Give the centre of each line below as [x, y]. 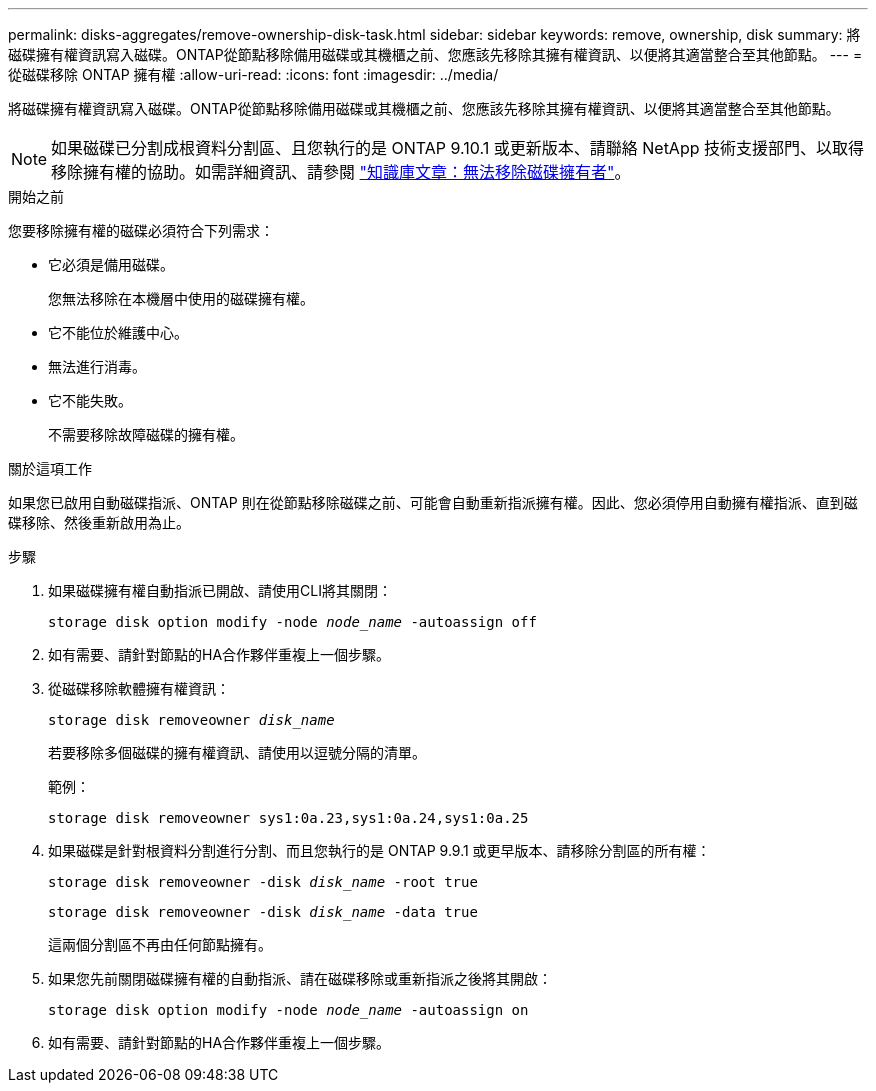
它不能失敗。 [90, 400]
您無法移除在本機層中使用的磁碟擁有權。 [181, 298]
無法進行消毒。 [97, 366]
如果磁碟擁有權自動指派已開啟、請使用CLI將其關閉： [220, 590]
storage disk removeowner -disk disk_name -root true [263, 882]
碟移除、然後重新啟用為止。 [99, 522]
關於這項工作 [50, 468]
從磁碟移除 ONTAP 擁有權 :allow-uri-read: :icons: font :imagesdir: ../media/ [253, 74]
